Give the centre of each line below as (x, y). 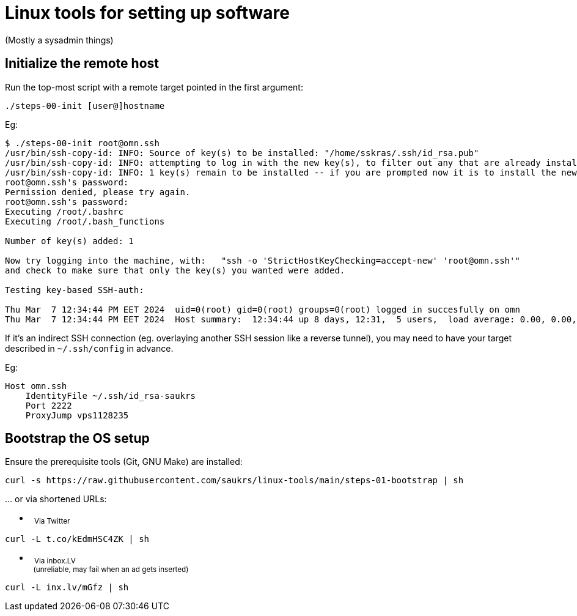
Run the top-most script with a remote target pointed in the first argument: (154, 87)
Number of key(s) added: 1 (69, 241)
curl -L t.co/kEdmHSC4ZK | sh (77, 539)
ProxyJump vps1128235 (77, 415)
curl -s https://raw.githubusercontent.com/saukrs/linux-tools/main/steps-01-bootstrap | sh (234, 481)
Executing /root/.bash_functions (85, 221)
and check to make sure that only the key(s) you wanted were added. (175, 270)
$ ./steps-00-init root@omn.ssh (82, 143)
